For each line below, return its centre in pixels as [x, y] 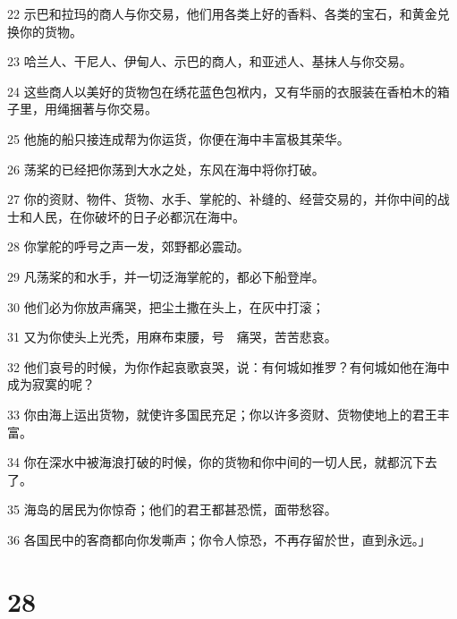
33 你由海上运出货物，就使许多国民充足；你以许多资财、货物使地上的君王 [222, 414]
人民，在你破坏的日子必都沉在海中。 [138, 216]
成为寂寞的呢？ [51, 384]
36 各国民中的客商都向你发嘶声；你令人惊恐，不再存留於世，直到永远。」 [219, 539]
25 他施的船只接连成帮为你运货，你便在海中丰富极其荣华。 [178, 138]
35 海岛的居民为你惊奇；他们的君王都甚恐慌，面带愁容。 [172, 509]
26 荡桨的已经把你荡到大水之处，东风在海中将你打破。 [166, 169]
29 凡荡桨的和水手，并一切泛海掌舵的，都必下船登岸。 [166, 276]
